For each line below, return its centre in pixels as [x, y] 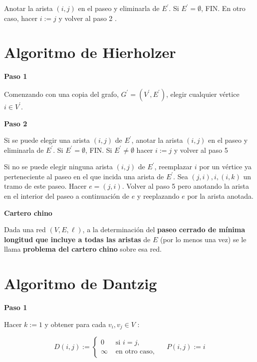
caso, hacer [21, 18]
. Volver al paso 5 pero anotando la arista [185, 186]
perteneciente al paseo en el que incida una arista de [84, 176]
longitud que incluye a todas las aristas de [77, 239]
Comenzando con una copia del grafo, [61, 94]
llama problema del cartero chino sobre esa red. [83, 249]
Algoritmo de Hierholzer [90, 52]
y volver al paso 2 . [88, 18]
